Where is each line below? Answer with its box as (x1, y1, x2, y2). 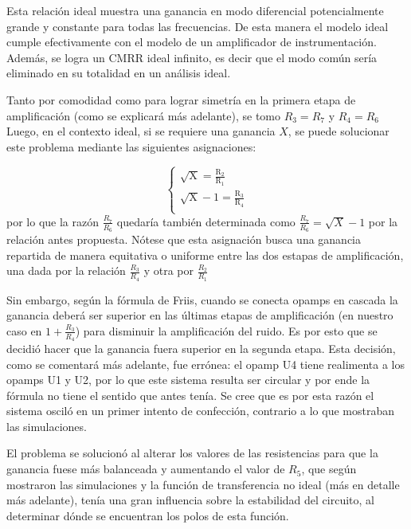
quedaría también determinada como (116, 213, 296, 229)
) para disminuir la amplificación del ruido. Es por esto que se (75, 322, 378, 339)
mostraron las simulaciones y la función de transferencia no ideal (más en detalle (6, 476, 400, 492)
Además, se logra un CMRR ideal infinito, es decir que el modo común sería (6, 49, 378, 65)
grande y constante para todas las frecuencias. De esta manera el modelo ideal (6, 18, 389, 34)
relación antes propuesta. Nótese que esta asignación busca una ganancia (6, 231, 362, 248)
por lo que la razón (6, 213, 99, 229)
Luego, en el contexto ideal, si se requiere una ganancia (6, 123, 276, 139)
